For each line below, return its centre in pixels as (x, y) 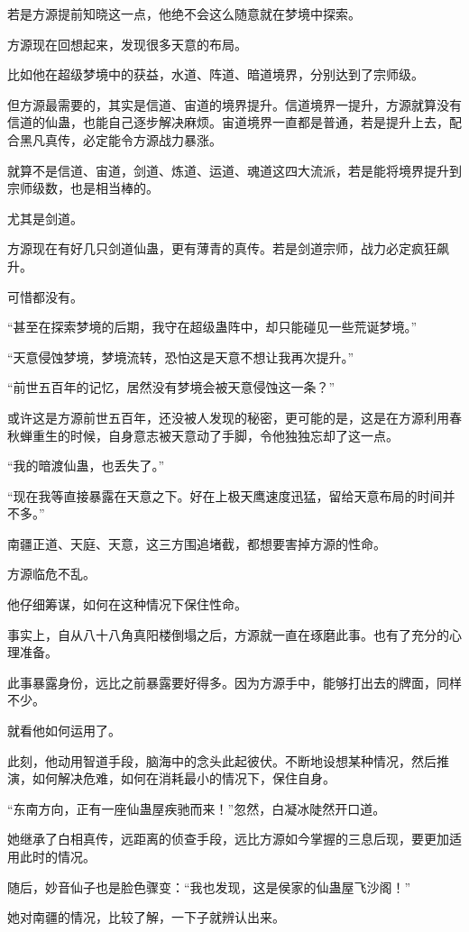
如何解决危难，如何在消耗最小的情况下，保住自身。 (184, 778)
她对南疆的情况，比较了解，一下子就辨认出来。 (146, 917)
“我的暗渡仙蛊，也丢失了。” (86, 466)
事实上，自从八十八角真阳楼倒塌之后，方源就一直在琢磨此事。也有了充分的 (228, 634)
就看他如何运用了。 (64, 731)
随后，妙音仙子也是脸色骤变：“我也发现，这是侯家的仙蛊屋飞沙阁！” (209, 886)
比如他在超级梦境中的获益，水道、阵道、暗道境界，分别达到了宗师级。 (216, 74)
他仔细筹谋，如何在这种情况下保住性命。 (127, 604)
